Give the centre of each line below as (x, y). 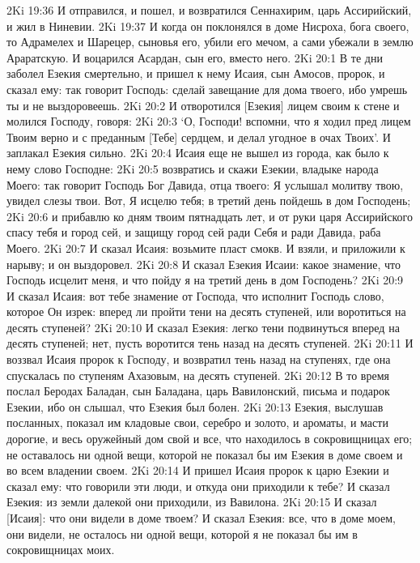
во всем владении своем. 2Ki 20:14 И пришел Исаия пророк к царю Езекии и (198, 470)
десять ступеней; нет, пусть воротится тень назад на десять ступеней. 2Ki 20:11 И (210, 343)
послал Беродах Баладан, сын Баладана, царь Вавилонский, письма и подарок (198, 391)
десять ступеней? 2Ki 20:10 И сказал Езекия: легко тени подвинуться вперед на (203, 327)
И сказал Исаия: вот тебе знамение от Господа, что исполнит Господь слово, (195, 295)
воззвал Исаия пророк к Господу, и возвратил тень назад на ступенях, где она (199, 359)
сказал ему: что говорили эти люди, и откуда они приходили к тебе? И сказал (198, 486)
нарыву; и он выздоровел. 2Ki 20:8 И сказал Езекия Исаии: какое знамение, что (204, 264)
